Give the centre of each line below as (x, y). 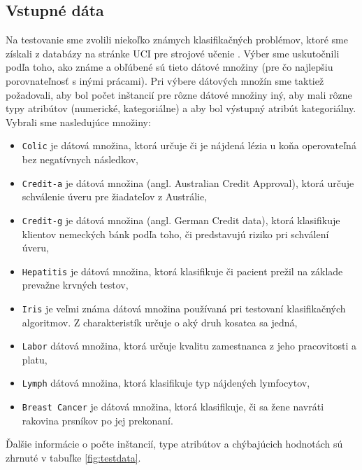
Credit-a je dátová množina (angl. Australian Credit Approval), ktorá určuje (188, 182)
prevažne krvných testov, (75, 285)
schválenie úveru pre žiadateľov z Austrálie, (115, 196)
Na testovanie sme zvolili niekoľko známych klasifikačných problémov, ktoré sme (177, 40)
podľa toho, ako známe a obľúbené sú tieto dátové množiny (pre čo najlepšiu (169, 67)
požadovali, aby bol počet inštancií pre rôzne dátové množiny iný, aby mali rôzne (179, 94)
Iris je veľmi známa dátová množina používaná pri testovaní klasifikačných (184, 308)
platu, (35, 359)
